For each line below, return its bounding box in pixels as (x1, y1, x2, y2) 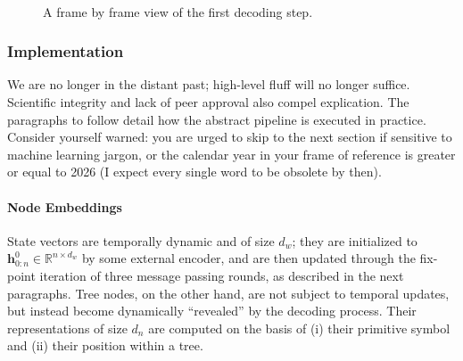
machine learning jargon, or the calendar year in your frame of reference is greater (7, 144, 456, 163)
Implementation (7, 40, 124, 62)
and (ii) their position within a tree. (7, 336, 203, 355)
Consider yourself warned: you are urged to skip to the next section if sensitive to (7, 127, 452, 146)
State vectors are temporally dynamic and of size (7, 231, 275, 250)
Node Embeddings (7, 197, 122, 216)
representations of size (7, 318, 128, 337)
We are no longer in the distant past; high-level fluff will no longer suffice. (7, 75, 410, 94)
